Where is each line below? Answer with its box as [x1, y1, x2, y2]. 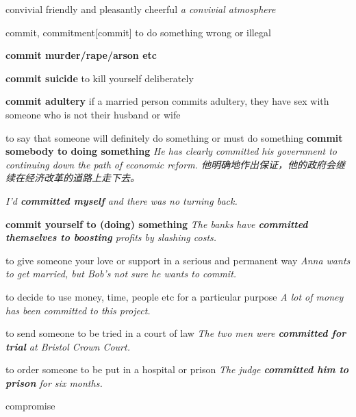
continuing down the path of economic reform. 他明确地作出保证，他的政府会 [5, 157, 335, 171]
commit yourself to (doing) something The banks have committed [5, 216, 308, 231]
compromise [5, 399, 55, 413]
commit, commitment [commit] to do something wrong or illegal [5, 25, 271, 39]
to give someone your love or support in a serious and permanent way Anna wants [5, 253, 351, 267]
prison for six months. [5, 375, 103, 390]
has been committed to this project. [5, 303, 151, 317]
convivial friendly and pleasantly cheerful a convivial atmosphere [5, 2, 276, 16]
